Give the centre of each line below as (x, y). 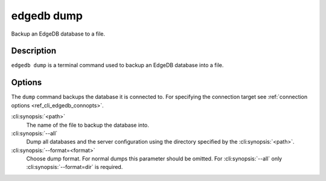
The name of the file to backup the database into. (88, 125)
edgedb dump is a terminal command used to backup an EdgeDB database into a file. (117, 65)
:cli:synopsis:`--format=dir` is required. (75, 167)
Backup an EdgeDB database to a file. (58, 34)
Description (34, 51)
